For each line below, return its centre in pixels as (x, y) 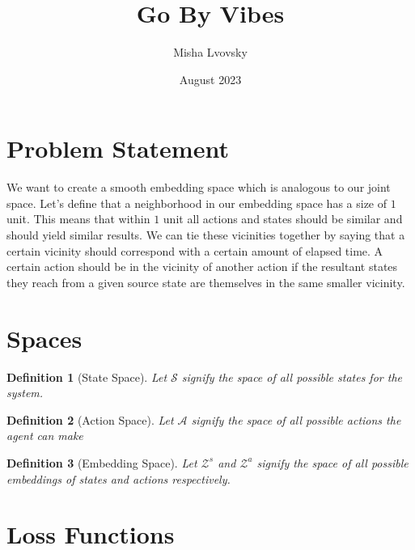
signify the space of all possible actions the (296, 419)
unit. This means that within (78, 219)
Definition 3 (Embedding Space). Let (102, 462)
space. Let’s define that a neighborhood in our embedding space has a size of (197, 203)
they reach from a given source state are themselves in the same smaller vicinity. (206, 282)
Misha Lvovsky (210, 52)
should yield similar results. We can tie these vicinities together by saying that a (206, 235)
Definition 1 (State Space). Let (87, 377)
